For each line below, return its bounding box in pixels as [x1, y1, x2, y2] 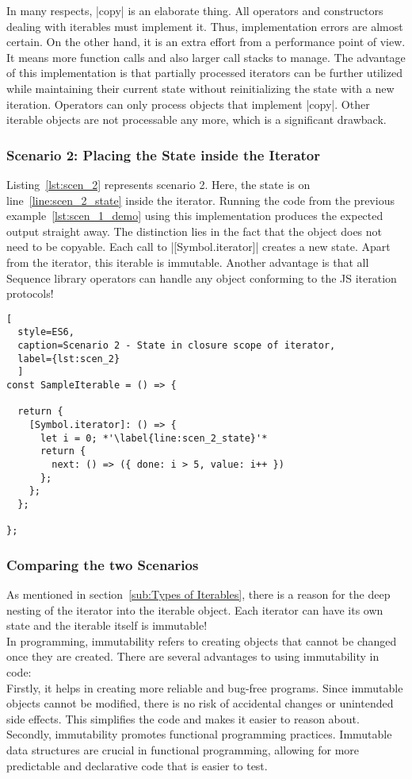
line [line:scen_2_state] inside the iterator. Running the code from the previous [6, 191, 395, 208]
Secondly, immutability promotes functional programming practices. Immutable [6, 726, 392, 742]
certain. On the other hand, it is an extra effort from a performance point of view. [6, 33, 406, 50]
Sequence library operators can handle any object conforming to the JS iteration [6, 269, 397, 286]
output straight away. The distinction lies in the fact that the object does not [6, 222, 383, 239]
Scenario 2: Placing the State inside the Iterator [6, 145, 321, 164]
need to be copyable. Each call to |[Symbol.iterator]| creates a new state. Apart [6, 238, 391, 255]
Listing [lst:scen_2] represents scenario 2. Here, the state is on [6, 175, 311, 192]
